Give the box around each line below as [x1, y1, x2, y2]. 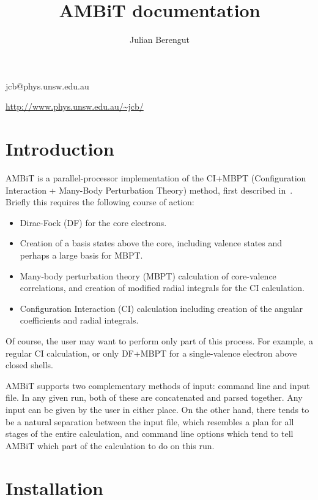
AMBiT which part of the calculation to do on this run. [6, 439, 215, 452]
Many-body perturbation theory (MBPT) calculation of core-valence [20, 269, 276, 282]
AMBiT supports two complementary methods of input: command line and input [6, 379, 310, 392]
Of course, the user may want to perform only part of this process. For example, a [6, 334, 313, 347]
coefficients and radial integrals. [20, 314, 139, 327]
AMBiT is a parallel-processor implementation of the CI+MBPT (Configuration [6, 172, 306, 184]
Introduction [6, 136, 114, 161]
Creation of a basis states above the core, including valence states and [20, 237, 283, 249]
